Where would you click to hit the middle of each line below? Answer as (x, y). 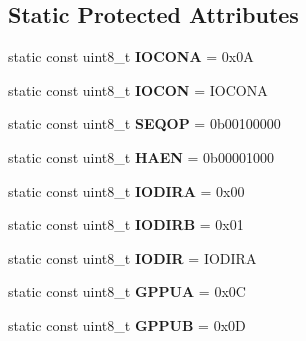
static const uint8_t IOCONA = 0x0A (131, 56)
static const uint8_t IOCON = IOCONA (138, 89)
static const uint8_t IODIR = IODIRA (132, 257)
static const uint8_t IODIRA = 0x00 (126, 190)
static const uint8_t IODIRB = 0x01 (126, 224)
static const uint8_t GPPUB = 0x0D (127, 324)
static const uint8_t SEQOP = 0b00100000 (144, 123)
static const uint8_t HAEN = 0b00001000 (141, 156)
